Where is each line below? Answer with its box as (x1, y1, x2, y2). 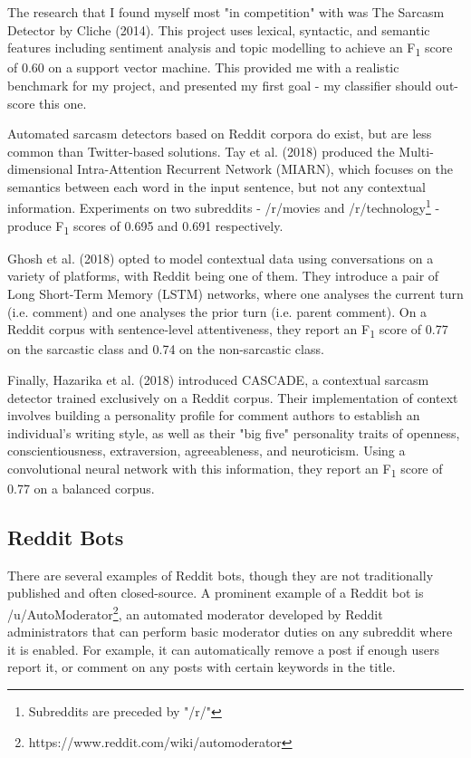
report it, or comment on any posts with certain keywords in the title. (7, 657, 396, 676)
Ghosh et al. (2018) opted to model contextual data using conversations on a (7, 248, 434, 267)
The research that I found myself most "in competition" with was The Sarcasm (7, 3, 445, 21)
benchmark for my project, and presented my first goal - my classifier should (7, 75, 432, 94)
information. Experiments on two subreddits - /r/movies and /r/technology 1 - (7, 196, 440, 217)
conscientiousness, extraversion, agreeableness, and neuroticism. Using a (7, 441, 406, 460)
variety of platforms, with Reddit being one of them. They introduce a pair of (7, 266, 439, 285)
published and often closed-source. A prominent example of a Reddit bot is (7, 583, 424, 602)
